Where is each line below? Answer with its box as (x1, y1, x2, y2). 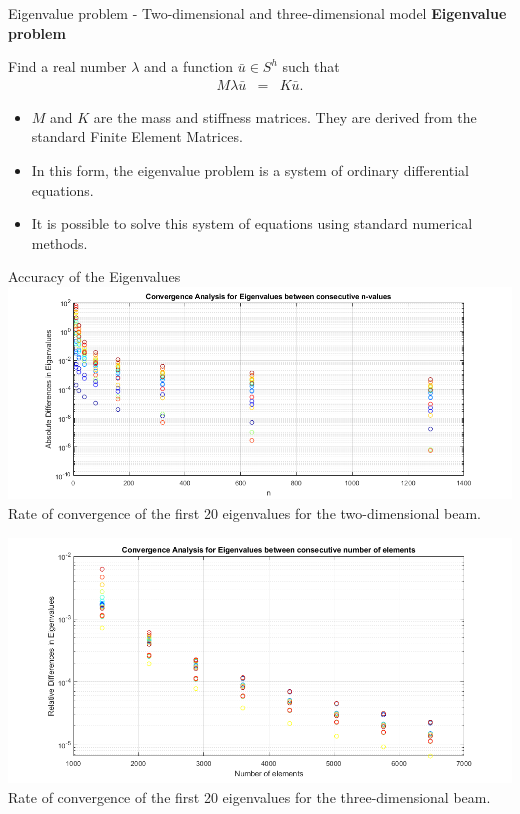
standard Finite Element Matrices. (31, 126, 243, 147)
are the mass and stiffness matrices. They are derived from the (93, 106, 477, 127)
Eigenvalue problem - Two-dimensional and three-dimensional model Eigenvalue (8, 3, 507, 23)
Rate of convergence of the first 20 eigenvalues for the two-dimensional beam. (8, 503, 481, 524)
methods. (31, 232, 88, 253)
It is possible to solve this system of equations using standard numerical (31, 213, 473, 234)
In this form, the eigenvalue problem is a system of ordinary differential (31, 160, 470, 180)
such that (282, 56, 340, 77)
